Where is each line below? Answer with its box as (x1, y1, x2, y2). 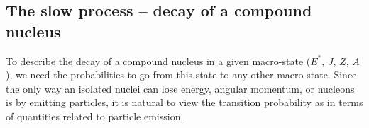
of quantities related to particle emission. (6, 108, 184, 123)
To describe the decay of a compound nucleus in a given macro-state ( (6, 53, 311, 68)
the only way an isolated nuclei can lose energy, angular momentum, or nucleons (6, 81, 355, 95)
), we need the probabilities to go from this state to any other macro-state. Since (6, 67, 357, 82)
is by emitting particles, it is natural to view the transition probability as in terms (6, 95, 363, 110)
